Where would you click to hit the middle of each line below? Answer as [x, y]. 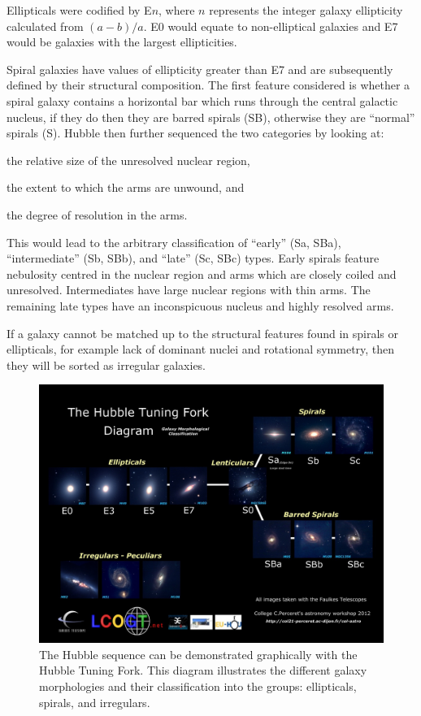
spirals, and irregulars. [95, 702]
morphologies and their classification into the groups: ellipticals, [198, 686]
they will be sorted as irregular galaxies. [106, 365]
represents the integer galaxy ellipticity [306, 10]
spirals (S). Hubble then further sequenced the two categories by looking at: [195, 133]
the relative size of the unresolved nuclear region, [128, 160]
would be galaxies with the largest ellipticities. [122, 42]
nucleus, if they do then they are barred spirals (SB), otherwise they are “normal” [211, 117]
